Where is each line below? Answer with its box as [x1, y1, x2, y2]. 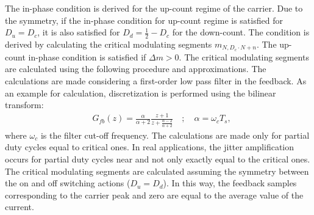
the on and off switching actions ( [5, 177, 130, 189]
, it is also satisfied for [37, 26, 120, 38]
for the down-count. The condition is [172, 26, 310, 38]
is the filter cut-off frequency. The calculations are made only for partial [40, 128, 310, 141]
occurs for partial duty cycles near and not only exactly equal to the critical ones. [5, 152, 310, 165]
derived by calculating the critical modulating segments [5, 38, 212, 51]
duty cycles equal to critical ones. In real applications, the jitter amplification [5, 140, 294, 153]
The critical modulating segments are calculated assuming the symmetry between [5, 164, 309, 177]
